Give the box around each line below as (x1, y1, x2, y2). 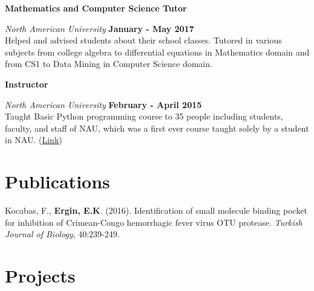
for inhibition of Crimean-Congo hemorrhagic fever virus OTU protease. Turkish (5, 216, 303, 228)
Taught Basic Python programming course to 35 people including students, (5, 110, 283, 123)
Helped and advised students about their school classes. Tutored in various (5, 34, 282, 46)
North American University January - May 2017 (5, 22, 194, 34)
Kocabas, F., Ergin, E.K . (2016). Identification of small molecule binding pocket (5, 204, 308, 217)
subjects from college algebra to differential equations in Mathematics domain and (5, 45, 310, 58)
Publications (5, 169, 110, 194)
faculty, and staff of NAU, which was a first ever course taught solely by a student (5, 121, 309, 134)
